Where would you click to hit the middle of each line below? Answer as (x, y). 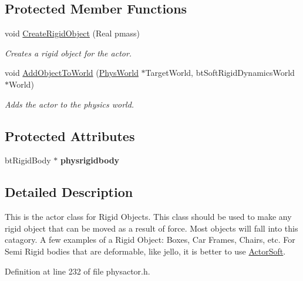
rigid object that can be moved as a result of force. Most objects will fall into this (151, 228)
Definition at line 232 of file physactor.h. (78, 271)
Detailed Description (69, 192)
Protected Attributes (70, 136)
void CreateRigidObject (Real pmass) (73, 33)
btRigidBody (28, 160)
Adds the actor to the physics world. (70, 104)
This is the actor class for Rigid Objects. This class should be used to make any (148, 217)
